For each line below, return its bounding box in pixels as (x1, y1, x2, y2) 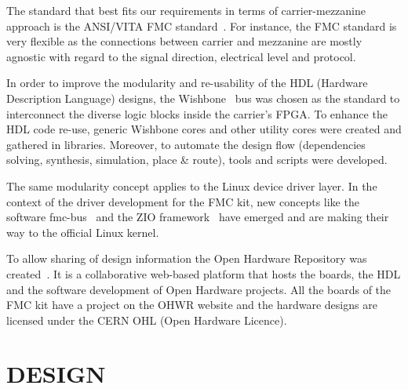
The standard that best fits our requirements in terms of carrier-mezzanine (6, 2, 366, 18)
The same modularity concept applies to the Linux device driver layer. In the (6, 177, 377, 194)
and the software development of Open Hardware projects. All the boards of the (6, 281, 392, 297)
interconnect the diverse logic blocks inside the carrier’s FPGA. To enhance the (6, 105, 388, 122)
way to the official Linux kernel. (6, 224, 159, 240)
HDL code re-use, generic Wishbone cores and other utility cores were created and (6, 121, 402, 137)
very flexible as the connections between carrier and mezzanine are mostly (6, 33, 362, 49)
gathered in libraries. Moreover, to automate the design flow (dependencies (6, 136, 366, 152)
